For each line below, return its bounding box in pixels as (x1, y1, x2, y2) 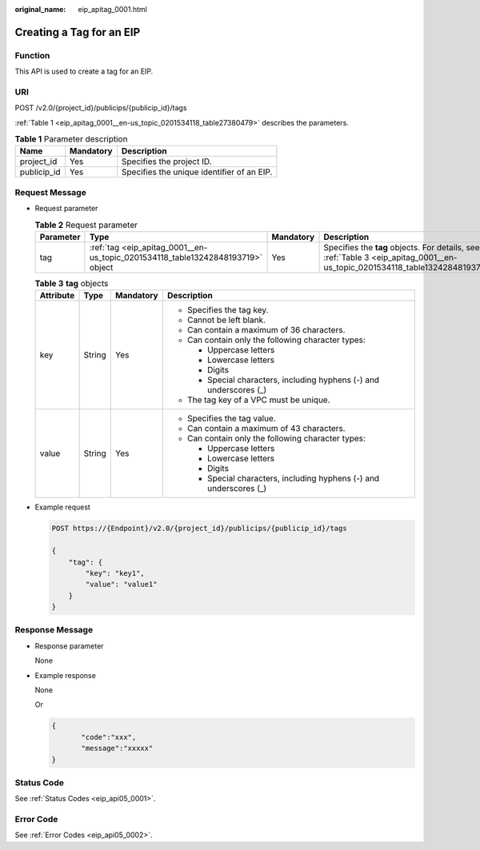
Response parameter (34, 640, 104, 651)
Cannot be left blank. (186, 314, 266, 325)
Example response (34, 670, 96, 680)
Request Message (14, 186, 87, 198)
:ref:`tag (89, 241, 120, 253)
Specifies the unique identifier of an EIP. (121, 166, 273, 178)
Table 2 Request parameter (34, 219, 138, 230)
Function (14, 50, 50, 61)
